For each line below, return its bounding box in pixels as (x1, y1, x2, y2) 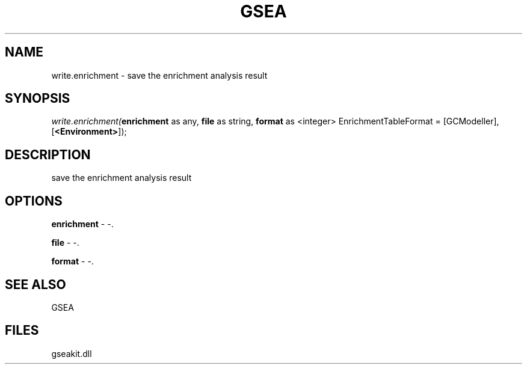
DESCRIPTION (5, 147, 91, 162)
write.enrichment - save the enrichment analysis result (51, 70, 268, 81)
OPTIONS (5, 193, 63, 209)
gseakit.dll (51, 348, 92, 359)
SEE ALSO (5, 276, 66, 292)
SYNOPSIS (5, 91, 70, 106)
